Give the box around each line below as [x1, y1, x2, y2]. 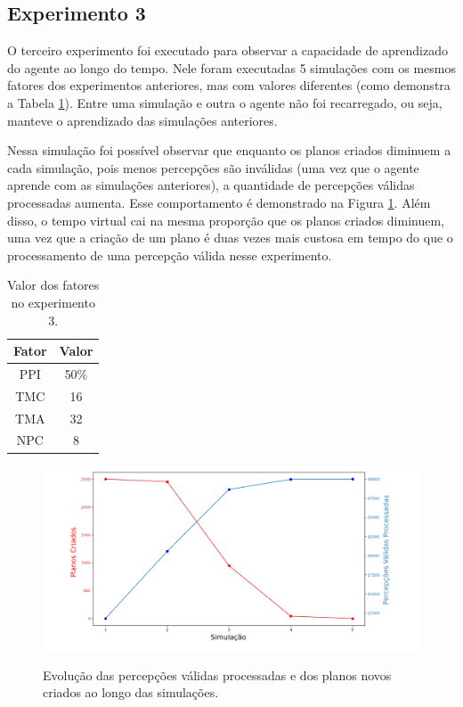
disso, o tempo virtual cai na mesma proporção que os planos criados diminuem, [7, 210, 444, 229]
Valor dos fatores [7, 275, 100, 294]
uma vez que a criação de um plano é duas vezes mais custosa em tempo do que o [7, 228, 453, 247]
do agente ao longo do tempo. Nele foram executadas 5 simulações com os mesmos [7, 58, 456, 77]
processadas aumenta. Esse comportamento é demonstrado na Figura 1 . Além [7, 193, 431, 211]
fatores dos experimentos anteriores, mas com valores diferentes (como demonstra [7, 76, 451, 95]
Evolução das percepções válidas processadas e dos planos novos [43, 665, 392, 684]
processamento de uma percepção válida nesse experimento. [7, 245, 332, 264]
